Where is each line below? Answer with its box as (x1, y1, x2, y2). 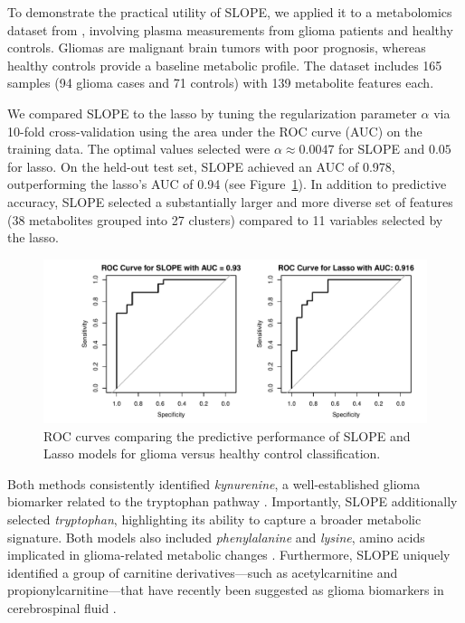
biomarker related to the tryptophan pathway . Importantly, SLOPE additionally (7, 492, 458, 511)
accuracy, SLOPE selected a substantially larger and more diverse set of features (7, 192, 453, 211)
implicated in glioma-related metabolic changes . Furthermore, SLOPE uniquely (7, 545, 451, 564)
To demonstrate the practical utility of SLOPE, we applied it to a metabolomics (7, 3, 452, 21)
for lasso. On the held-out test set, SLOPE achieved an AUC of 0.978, (7, 156, 395, 175)
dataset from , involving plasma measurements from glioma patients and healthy (7, 20, 453, 39)
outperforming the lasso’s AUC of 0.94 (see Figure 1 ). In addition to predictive (7, 175, 447, 194)
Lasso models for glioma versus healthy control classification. (43, 444, 381, 463)
